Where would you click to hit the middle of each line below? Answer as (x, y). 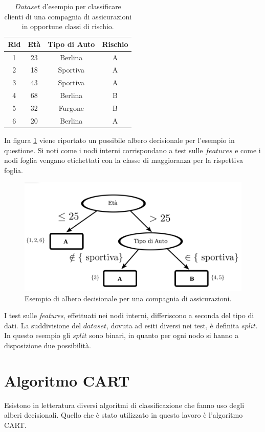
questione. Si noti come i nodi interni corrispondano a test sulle (104, 150)
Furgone (71, 108)
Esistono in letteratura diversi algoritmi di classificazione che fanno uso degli (124, 405)
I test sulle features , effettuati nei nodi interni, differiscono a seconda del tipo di (129, 315)
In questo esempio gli (37, 335)
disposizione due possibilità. (48, 345)
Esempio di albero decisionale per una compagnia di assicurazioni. (128, 298)
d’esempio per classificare (82, 6)
